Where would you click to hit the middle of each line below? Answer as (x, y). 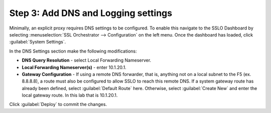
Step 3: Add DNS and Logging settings (91, 13)
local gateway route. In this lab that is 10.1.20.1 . (70, 95)
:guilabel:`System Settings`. (38, 42)
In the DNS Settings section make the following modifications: (73, 51)
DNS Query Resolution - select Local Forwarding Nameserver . (87, 60)
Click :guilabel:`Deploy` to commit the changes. (58, 104)
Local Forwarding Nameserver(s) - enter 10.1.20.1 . (74, 67)
